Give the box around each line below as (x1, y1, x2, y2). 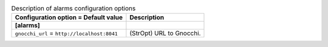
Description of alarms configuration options (11, 4, 136, 13)
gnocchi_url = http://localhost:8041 (15, 29, 118, 37)
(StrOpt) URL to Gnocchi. (129, 29, 201, 37)
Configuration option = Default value (15, 13, 123, 22)
